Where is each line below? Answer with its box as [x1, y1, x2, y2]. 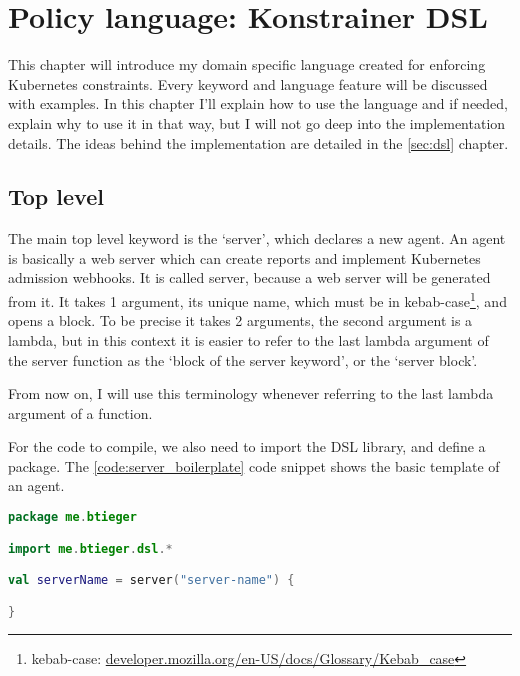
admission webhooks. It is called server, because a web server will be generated [8, 267, 491, 288]
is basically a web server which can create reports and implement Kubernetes [8, 247, 481, 268]
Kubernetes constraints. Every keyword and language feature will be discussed [8, 73, 488, 94]
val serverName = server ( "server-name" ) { [8, 573, 295, 588]
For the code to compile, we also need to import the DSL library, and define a [8, 436, 486, 457]
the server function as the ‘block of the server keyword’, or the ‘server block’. [8, 349, 478, 370]
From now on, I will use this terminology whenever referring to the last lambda [8, 383, 494, 404]
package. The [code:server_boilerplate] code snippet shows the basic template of [8, 455, 500, 476]
